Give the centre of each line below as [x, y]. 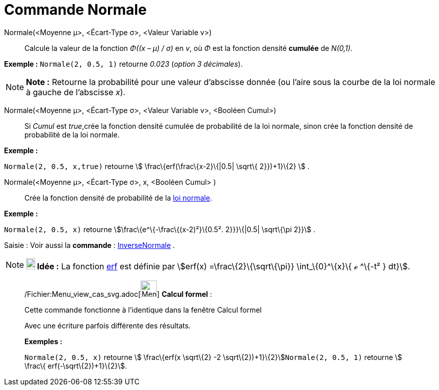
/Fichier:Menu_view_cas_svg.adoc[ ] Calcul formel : [118, 294]
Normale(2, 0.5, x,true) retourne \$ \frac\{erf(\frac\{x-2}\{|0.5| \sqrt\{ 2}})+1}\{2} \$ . [157, 166]
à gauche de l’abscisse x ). [76, 92]
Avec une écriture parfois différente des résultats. [108, 325]
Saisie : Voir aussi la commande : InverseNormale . [90, 245]
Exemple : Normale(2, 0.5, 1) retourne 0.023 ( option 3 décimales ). [124, 64]
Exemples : [44, 341]
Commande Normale [75, 10]
